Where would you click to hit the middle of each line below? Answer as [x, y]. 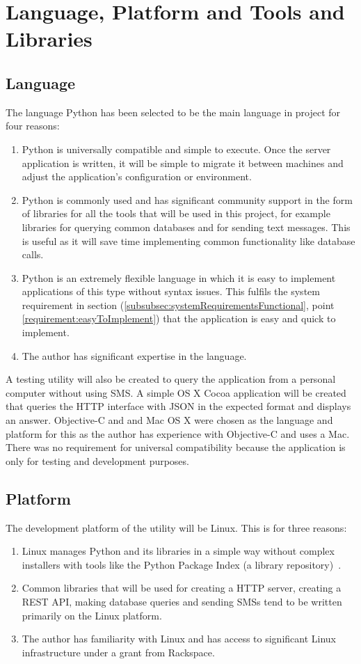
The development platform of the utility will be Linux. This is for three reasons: [176, 527]
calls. [33, 254]
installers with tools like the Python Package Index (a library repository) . [182, 564]
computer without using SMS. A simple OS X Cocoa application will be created [176, 392]
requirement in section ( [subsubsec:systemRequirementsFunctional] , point [178, 305]
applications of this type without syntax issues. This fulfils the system [171, 291]
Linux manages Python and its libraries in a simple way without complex [178, 551]
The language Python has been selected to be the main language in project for [173, 112]
